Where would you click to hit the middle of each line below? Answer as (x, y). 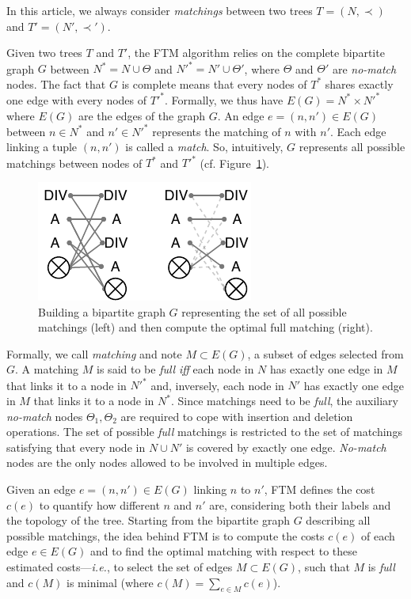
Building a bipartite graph (102, 311)
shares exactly (359, 83)
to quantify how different (99, 504)
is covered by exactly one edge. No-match (286, 447)
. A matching (47, 369)
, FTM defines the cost (320, 489)
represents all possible (352, 147)
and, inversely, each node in (217, 385)
